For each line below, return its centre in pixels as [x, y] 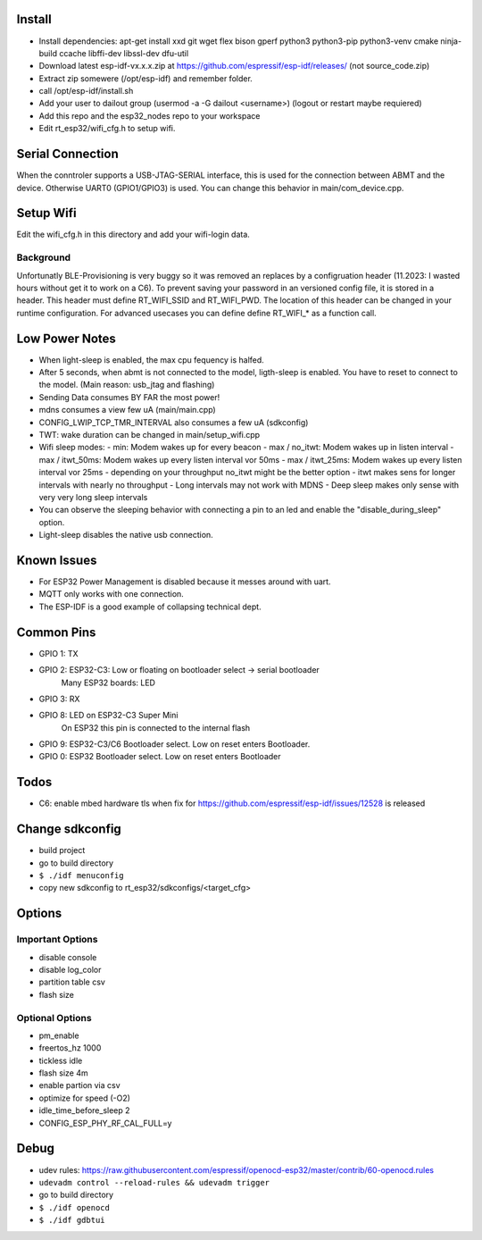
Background [44, 257]
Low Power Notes [66, 338]
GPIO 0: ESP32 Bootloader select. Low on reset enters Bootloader [160, 757]
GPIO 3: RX [59, 699]
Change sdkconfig [69, 829]
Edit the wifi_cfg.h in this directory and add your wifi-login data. [133, 235]
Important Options [57, 940]
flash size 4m [63, 1073]
